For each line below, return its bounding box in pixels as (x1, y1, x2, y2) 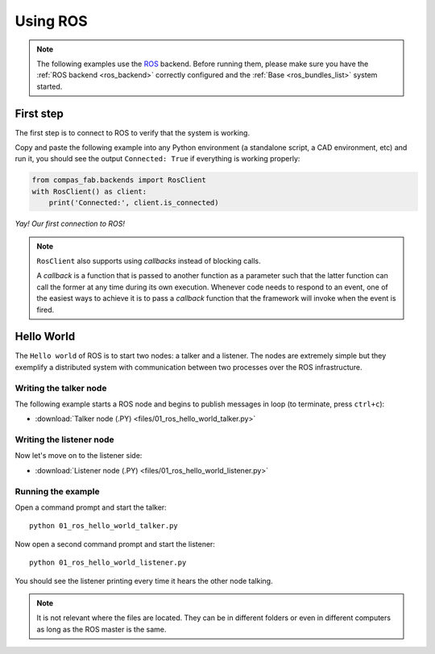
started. (36, 81, 63, 91)
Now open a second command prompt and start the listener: (14, 539, 215, 548)
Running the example (14, 485, 100, 497)
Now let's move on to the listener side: (14, 451, 143, 460)
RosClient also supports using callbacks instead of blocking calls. (36, 256, 261, 265)
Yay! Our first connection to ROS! (14, 219, 125, 229)
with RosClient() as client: (31, 186, 147, 196)
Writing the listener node (14, 434, 114, 445)
